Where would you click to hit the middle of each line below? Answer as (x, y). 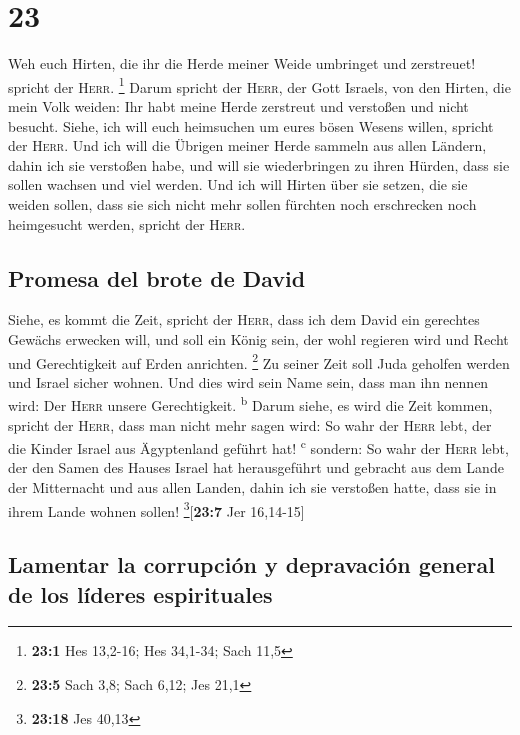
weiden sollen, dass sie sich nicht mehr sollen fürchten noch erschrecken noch (242, 203)
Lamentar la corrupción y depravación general (251, 564)
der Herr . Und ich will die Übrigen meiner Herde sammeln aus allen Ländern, (247, 145)
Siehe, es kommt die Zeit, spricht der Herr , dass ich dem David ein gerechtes (244, 319)
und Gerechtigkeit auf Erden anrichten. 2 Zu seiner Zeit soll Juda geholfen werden (259, 361)
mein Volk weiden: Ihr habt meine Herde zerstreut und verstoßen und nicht (238, 105)
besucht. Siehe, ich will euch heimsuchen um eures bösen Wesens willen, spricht (251, 125)
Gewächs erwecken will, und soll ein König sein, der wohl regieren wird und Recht (258, 338)
